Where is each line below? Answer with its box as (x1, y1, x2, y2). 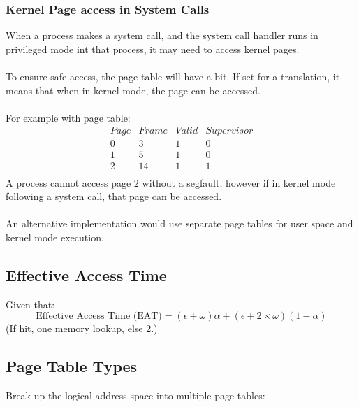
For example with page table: (6, 110, 131, 124)
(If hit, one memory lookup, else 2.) (6, 321, 158, 336)
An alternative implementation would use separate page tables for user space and (6, 216, 353, 231)
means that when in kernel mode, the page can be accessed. (6, 83, 261, 97)
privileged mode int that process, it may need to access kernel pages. (6, 41, 300, 56)
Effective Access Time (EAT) (36, 311, 162, 322)
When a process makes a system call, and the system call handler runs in (6, 28, 318, 43)
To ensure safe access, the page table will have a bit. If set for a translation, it (6, 69, 340, 83)
